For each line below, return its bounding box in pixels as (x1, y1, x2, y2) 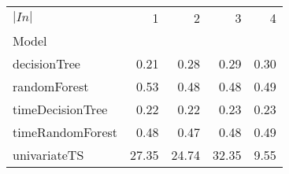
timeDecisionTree (13, 100, 108, 118)
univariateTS (13, 146, 84, 164)
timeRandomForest (13, 123, 118, 141)
